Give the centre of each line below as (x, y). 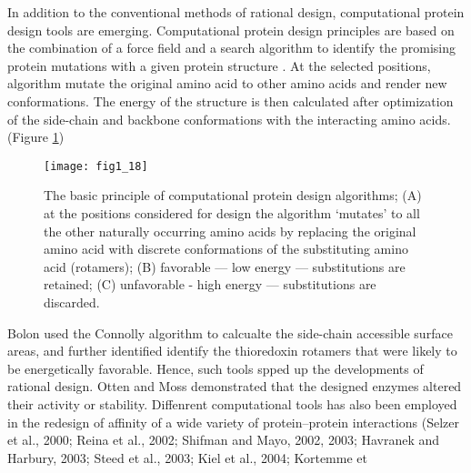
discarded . (72, 302)
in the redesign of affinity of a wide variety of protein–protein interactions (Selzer (234, 422)
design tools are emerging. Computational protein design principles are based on (231, 30)
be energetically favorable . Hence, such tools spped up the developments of (215, 368)
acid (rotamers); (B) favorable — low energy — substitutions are (225, 266)
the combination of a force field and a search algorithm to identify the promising (232, 48)
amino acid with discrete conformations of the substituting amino (226, 249)
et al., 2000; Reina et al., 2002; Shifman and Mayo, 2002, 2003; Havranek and (224, 440)
